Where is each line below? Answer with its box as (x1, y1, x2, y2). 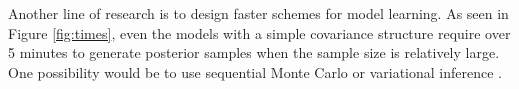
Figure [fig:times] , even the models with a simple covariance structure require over (8, 22, 511, 43)
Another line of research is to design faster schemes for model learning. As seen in (8, 3, 509, 23)
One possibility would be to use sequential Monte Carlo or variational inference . (8, 61, 502, 82)
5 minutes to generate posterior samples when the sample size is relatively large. (8, 42, 500, 63)
